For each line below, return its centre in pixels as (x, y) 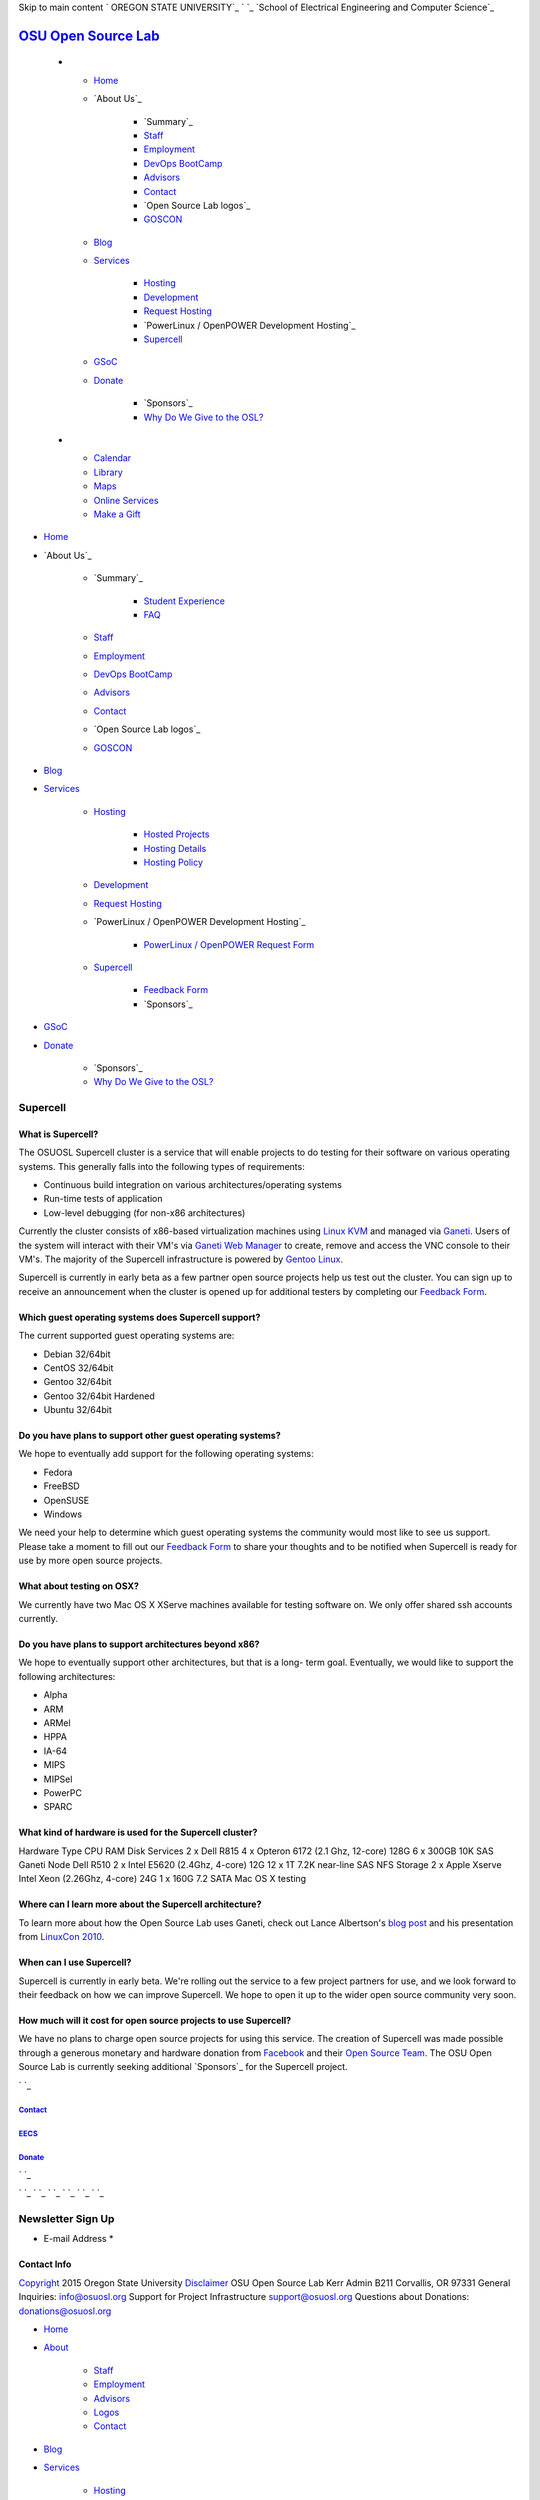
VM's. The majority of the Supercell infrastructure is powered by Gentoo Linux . (181, 1259)
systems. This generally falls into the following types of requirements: (161, 1166)
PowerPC (63, 1792)
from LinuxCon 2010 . (61, 1937)
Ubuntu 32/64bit (77, 1410)
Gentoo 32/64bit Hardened (99, 1396)
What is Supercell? (58, 1134)
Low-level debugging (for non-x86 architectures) (144, 1212)
